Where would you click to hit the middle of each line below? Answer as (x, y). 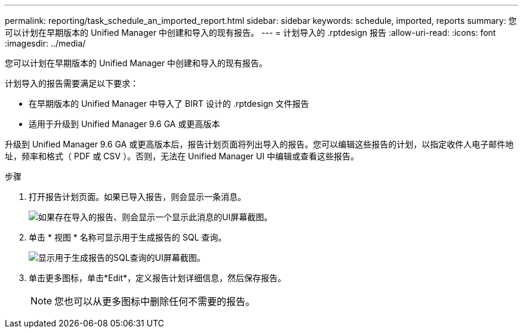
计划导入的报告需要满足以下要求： (72, 83)
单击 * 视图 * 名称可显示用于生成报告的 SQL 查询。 (128, 237)
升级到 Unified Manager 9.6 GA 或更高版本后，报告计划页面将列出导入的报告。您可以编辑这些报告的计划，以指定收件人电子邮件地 (259, 144)
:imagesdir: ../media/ (45, 43)
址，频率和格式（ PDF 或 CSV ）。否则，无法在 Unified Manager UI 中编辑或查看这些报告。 (182, 156)
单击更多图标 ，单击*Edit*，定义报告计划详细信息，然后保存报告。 (157, 278)
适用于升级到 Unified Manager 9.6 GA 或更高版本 (124, 124)
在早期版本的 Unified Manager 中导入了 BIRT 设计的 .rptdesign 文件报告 (169, 104)
